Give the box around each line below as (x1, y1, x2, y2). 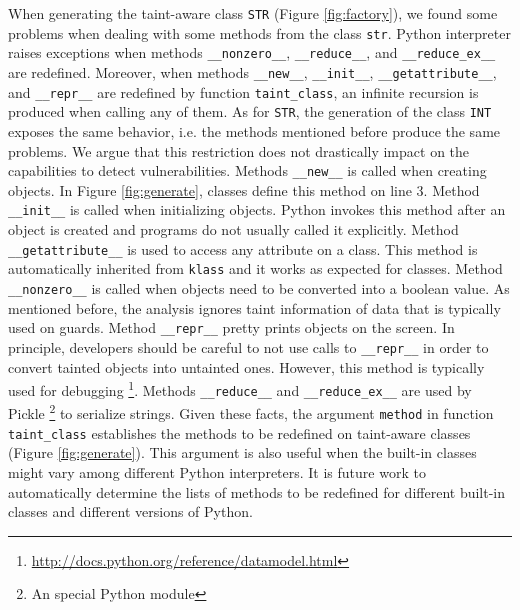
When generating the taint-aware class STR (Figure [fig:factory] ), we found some (8, 3, 498, 23)
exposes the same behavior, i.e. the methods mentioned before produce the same (8, 120, 501, 141)
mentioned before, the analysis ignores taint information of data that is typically (8, 297, 501, 318)
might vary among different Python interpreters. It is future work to (8, 461, 426, 482)
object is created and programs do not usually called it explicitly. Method (8, 219, 459, 240)
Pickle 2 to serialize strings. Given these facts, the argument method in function (8, 400, 494, 424)
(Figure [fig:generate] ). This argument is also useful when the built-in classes (8, 442, 477, 463)
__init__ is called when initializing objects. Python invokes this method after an (8, 199, 506, 220)
